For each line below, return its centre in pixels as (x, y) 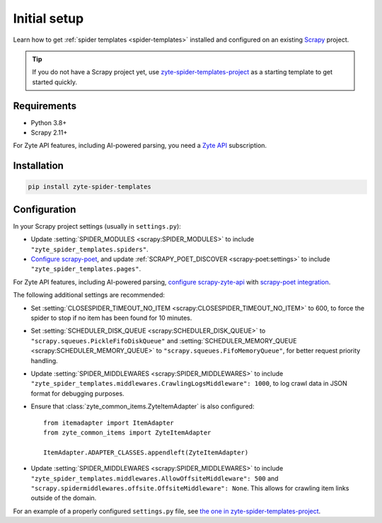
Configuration (45, 209)
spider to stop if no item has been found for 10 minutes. (111, 318)
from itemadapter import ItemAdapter (109, 423)
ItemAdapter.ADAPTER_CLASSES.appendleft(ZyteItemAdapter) (146, 452)
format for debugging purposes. (77, 393)
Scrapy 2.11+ (49, 133)
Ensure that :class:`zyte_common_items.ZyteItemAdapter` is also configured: (143, 406)
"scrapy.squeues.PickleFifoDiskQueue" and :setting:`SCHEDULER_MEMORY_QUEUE (164, 340)
